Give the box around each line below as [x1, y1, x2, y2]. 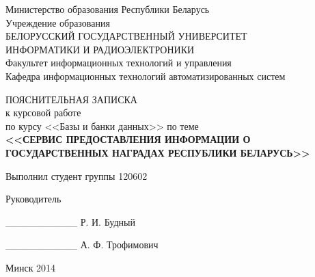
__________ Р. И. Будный [5, 214, 135, 228]
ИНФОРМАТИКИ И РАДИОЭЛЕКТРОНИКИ [5, 42, 195, 56]
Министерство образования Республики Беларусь [5, 2, 210, 16]
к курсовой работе [5, 105, 81, 120]
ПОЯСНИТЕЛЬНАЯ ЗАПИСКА [5, 92, 137, 106]
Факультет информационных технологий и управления [5, 55, 232, 70]
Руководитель [5, 192, 61, 206]
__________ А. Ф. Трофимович [5, 237, 159, 252]
